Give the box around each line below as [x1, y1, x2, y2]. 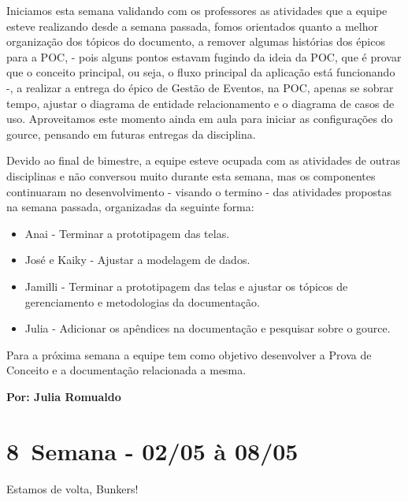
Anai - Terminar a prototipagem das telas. [24, 225, 230, 241]
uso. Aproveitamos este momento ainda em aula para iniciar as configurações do [6, 110, 393, 127]
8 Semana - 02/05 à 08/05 [6, 434, 299, 467]
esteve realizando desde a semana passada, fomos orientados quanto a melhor [6, 17, 378, 34]
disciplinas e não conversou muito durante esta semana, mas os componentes [6, 167, 376, 184]
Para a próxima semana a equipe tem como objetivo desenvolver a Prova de [6, 346, 372, 363]
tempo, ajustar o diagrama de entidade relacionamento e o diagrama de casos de [6, 95, 395, 111]
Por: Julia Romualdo [6, 388, 121, 404]
